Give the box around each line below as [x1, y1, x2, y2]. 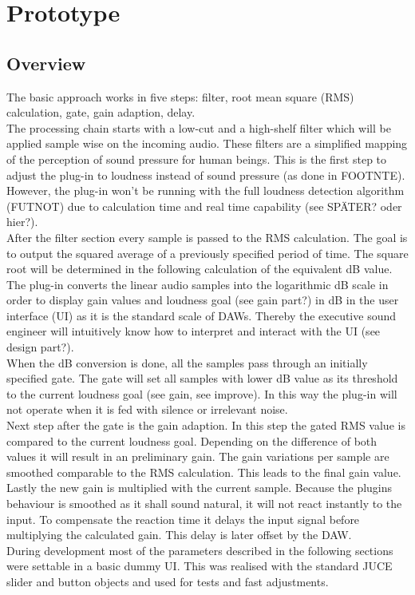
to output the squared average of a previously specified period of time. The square [6, 244, 409, 261]
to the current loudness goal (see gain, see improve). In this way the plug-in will [6, 385, 397, 402]
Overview [6, 50, 86, 75]
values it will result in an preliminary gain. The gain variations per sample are [6, 448, 389, 465]
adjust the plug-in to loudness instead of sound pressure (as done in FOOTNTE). [6, 166, 405, 183]
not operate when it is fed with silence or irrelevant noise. [6, 401, 288, 418]
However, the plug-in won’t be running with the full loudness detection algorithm [6, 182, 405, 199]
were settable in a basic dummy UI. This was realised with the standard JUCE [6, 557, 393, 574]
